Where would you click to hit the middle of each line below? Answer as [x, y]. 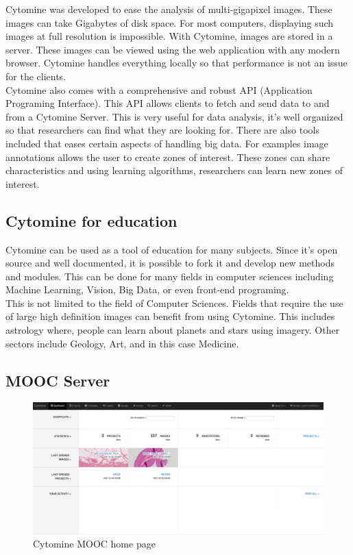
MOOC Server [58, 380]
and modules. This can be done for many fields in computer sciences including [170, 276]
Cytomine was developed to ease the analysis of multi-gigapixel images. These [169, 9]
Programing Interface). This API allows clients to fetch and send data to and [168, 103]
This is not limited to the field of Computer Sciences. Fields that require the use [174, 303]
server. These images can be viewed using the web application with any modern [173, 49]
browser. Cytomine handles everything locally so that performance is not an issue [176, 63]
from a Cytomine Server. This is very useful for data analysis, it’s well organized [174, 116]
